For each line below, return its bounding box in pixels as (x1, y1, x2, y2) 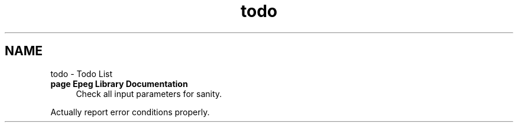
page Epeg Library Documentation (50, 78, 188, 89)
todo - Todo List (50, 68, 113, 79)
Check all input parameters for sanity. (76, 88, 222, 99)
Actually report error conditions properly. (50, 106, 210, 117)
